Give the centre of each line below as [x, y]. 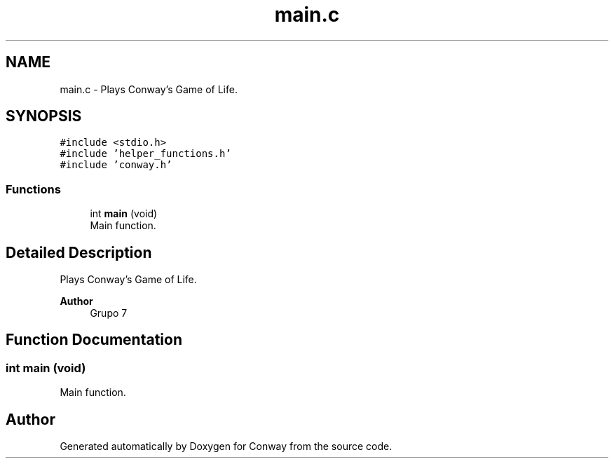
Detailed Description [79, 252]
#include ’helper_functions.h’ [145, 154]
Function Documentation [94, 340]
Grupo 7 [109, 313]
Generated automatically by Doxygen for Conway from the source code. [226, 446]
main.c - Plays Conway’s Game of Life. [149, 89]
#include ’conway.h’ [116, 165]
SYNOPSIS [44, 116]
